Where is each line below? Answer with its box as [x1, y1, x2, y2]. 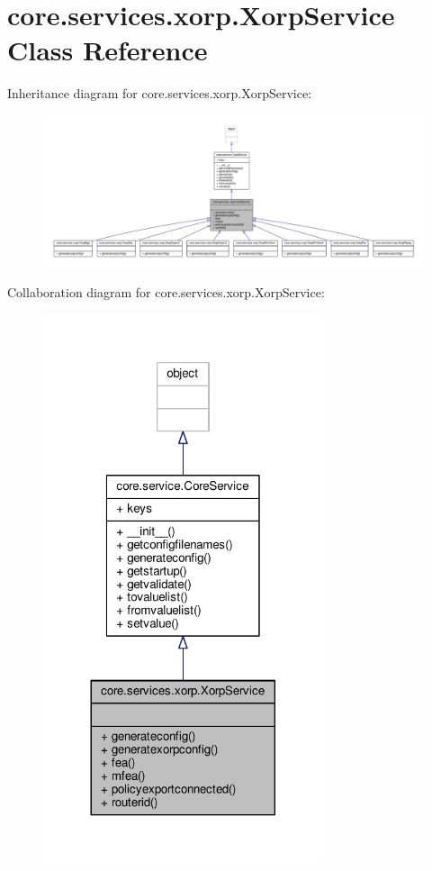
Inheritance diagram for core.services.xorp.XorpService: [7, 84, 312, 103]
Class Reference [7, 32, 208, 68]
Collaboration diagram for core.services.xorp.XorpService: [7, 283, 325, 302]
